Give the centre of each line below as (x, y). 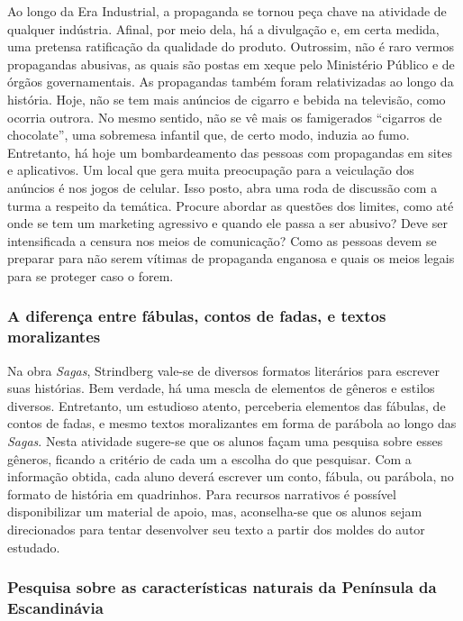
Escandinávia (55, 608)
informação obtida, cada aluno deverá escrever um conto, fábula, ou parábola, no (231, 476)
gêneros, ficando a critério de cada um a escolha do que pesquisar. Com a (209, 458)
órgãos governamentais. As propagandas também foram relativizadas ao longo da (231, 82)
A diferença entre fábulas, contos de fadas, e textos (197, 316)
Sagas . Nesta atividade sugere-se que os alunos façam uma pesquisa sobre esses (225, 441)
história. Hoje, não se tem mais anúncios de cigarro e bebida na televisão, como (227, 99)
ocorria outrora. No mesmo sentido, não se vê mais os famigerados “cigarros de (225, 117)
